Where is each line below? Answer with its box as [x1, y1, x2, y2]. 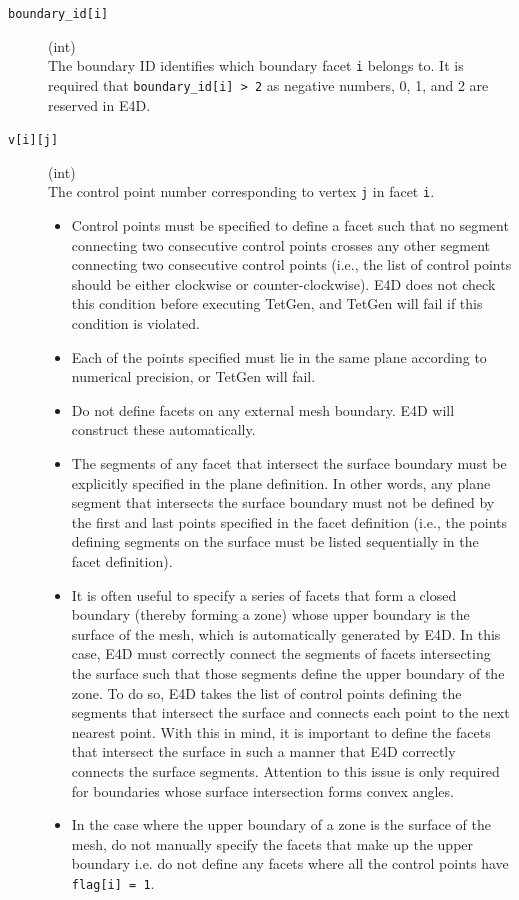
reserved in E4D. [48, 94, 151, 115]
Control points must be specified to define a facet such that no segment [71, 215, 509, 236]
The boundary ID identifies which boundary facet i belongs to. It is [48, 55, 464, 76]
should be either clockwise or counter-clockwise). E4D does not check [71, 273, 496, 294]
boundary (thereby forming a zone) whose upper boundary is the [71, 604, 470, 625]
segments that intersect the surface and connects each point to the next [71, 702, 510, 723]
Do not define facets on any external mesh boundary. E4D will [71, 399, 455, 420]
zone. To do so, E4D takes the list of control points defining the [71, 682, 462, 703]
